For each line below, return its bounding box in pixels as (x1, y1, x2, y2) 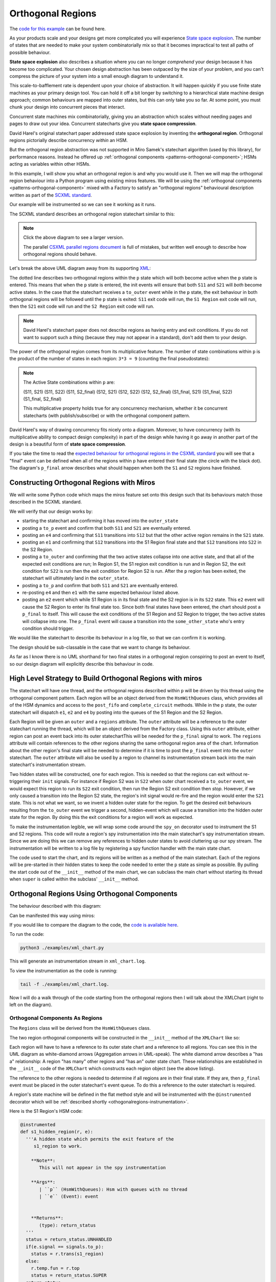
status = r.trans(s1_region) (31, 1251, 104, 1257)
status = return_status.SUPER (31, 1272, 107, 1278)
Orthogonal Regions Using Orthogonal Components (9, 890, 178, 898)
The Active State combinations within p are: (23, 379, 115, 386)
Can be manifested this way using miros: (9, 912, 96, 918)
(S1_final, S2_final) (23, 395, 62, 402)
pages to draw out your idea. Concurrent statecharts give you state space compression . (9, 121, 197, 127)
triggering (9, 778, 31, 785)
